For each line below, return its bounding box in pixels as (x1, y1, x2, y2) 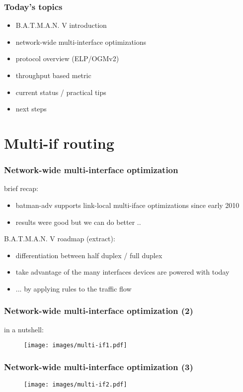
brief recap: (4, 183, 38, 194)
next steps (15, 103, 47, 114)
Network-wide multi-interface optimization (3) (4, 360, 193, 373)
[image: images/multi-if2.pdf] (24, 381, 127, 389)
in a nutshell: (4, 324, 44, 334)
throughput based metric (15, 70, 91, 80)
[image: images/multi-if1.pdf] (24, 342, 127, 349)
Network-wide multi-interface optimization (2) (4, 304, 193, 317)
